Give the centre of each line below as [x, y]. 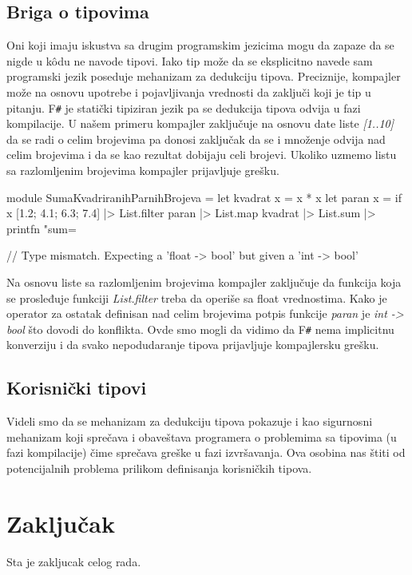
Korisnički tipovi [77, 388]
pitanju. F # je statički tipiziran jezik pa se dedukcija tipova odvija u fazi [184, 107]
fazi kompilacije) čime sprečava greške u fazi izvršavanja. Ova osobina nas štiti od [206, 452]
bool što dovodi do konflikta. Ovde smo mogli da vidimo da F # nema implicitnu [200, 329]
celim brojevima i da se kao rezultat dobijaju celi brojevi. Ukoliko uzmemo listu [202, 155]
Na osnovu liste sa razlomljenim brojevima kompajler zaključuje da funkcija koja [204, 282]
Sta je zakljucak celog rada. [74, 561]
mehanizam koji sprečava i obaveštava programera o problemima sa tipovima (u [202, 436]
